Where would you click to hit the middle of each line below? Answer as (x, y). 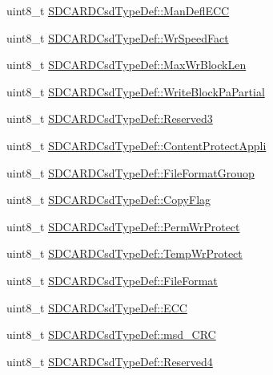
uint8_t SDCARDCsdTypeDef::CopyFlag (109, 200)
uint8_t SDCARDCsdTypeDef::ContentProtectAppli (136, 145)
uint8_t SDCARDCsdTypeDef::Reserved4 (110, 361)
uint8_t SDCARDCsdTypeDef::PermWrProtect (123, 226)
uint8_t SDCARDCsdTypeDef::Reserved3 (110, 118)
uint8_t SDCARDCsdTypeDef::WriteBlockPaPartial (136, 91)
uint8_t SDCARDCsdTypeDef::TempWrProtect (124, 253)
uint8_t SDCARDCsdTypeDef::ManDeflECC (118, 10)
